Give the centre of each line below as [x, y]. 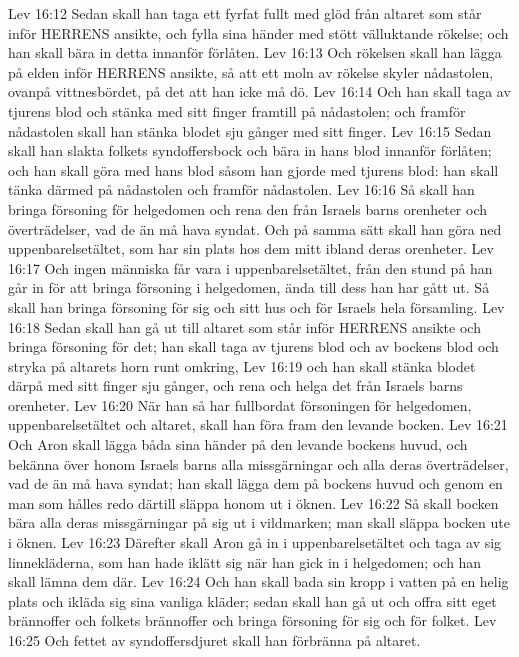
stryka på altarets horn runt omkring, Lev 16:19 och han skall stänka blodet [242, 365]
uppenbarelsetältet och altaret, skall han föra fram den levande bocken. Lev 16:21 [258, 424]
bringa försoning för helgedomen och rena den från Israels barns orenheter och [248, 208]
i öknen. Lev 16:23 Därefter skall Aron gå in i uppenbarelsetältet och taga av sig [255, 542]
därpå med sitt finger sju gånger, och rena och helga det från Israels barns [235, 385]
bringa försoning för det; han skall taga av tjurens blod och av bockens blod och [253, 346]
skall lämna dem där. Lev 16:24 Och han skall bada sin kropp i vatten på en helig [258, 581]
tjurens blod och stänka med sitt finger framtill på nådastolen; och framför [237, 110]
